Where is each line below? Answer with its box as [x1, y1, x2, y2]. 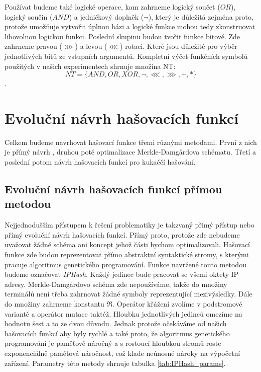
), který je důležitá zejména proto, [148, 11, 253, 22]
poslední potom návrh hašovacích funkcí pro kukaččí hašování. [5, 157, 196, 167]
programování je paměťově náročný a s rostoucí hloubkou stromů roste [5, 338, 221, 348]
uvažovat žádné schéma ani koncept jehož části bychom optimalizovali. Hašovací [5, 239, 250, 250]
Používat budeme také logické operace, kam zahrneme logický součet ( [5, 2, 220, 12]
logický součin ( [5, 11, 53, 22]
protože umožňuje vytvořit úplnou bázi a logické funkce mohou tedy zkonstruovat [5, 21, 255, 32]
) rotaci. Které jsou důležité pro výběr [120, 41, 237, 51]
